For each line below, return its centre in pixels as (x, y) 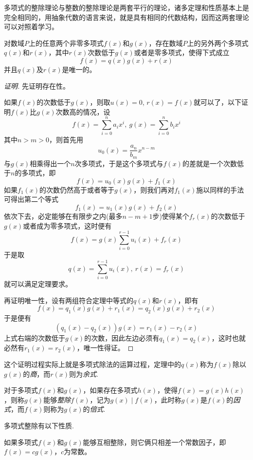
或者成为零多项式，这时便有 (67, 225)
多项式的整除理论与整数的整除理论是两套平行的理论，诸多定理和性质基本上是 (126, 7)
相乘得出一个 (50, 163)
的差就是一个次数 (209, 163)
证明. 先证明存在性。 (37, 86)
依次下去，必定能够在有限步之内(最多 (63, 216)
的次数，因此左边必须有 (122, 337)
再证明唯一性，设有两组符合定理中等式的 (69, 300)
